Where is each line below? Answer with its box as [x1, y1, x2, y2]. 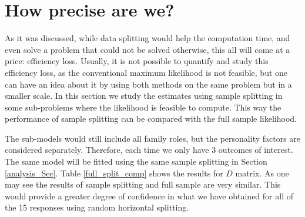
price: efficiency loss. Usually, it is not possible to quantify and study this [5, 55, 269, 67]
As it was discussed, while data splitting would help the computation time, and [5, 32, 290, 44]
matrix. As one [235, 166, 289, 179]
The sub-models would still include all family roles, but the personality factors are [5, 132, 301, 144]
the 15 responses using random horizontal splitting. [5, 201, 189, 213]
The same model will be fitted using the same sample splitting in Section [5, 155, 267, 168]
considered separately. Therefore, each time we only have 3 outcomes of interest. [5, 143, 293, 156]
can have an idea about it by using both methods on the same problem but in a [5, 78, 292, 90]
